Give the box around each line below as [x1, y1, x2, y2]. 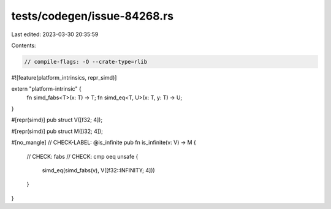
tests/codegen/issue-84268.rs [11, 9, 174, 23]
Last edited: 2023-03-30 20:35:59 [11, 31, 99, 38]
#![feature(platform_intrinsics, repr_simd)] [11, 74, 117, 81]
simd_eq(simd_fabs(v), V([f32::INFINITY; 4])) [42, 167, 156, 174]
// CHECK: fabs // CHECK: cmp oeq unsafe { [26, 153, 139, 160]
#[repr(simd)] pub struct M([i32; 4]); [11, 127, 104, 135]
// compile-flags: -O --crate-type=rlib [24, 58, 147, 65]
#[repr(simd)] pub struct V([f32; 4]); [11, 116, 103, 124]
